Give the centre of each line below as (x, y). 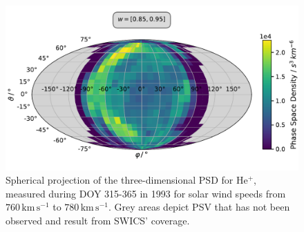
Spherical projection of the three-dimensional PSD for (120, 180)
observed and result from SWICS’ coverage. (98, 220)
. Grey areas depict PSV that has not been (199, 207)
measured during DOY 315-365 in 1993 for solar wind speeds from (146, 193)
